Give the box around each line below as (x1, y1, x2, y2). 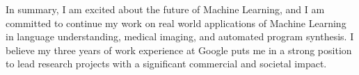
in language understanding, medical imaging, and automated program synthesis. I (6, 29, 354, 44)
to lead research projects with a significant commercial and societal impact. (6, 56, 327, 71)
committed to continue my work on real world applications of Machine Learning (6, 15, 346, 30)
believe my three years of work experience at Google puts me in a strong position (6, 42, 352, 57)
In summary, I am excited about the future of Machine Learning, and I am (6, 2, 325, 16)
